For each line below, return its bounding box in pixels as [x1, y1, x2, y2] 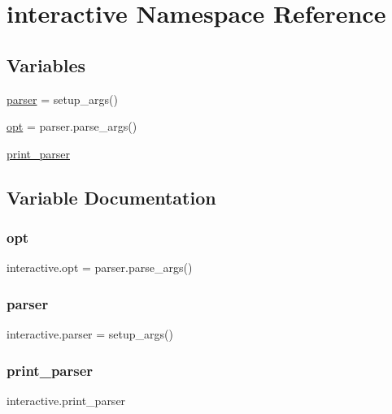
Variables [7, 52, 86, 77]
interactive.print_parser [7, 391, 126, 408]
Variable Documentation [7, 184, 216, 209]
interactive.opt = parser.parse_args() [7, 259, 193, 276]
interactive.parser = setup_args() [7, 326, 173, 343]
